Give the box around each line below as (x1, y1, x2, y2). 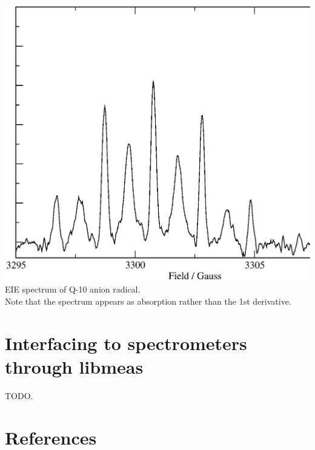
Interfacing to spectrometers (5, 330, 247, 355)
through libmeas (5, 354, 144, 379)
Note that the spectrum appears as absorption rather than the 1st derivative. (5, 294, 291, 307)
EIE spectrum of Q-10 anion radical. (5, 283, 141, 296)
